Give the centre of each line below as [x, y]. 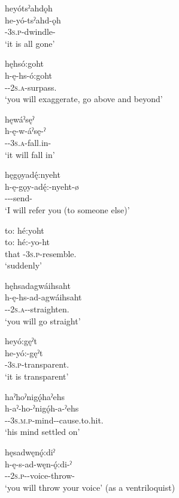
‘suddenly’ [23, 265]
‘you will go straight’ [43, 320]
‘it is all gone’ [30, 43]
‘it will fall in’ [30, 154]
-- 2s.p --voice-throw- [40, 475]
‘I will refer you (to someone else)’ [67, 209]
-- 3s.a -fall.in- [28, 142]
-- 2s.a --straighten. [37, 309]
